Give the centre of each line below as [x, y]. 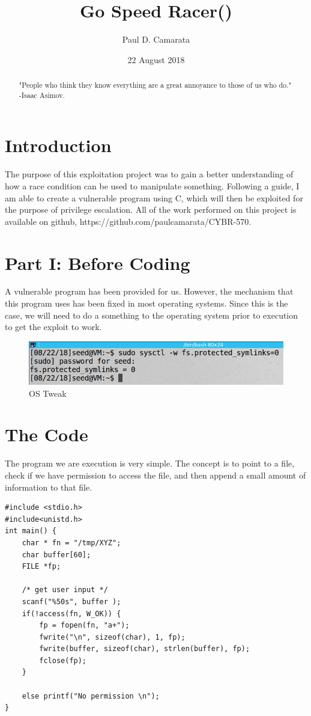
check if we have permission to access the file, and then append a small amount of [155, 475]
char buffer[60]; [56, 555]
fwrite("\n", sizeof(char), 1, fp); [112, 637]
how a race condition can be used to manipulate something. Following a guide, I [152, 185]
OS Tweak [48, 393]
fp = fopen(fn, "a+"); [84, 626]
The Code [47, 434]
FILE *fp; [41, 567]
